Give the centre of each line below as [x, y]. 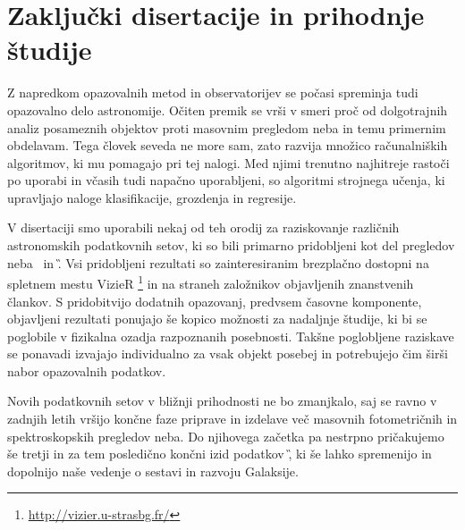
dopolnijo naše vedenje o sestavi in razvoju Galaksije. [153, 471]
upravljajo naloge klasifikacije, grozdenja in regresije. [152, 197]
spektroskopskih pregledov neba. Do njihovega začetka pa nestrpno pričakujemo [226, 436]
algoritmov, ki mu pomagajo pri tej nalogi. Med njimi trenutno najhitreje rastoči [228, 162]
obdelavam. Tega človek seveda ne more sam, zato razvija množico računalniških [228, 145]
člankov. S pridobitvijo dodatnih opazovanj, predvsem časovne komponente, [215, 301]
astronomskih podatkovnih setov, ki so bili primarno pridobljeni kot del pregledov [231, 245]
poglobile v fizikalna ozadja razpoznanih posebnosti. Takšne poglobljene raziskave [231, 336]
